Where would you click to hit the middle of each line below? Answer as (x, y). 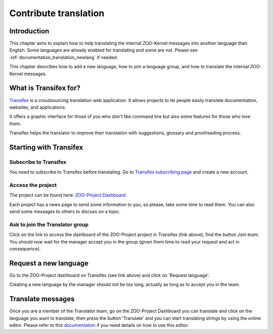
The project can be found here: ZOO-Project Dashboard (67, 195)
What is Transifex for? (45, 88)
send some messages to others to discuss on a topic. (65, 212)
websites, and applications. (38, 107)
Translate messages (42, 299)
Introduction (29, 31)
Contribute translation (57, 13)
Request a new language (49, 263)
